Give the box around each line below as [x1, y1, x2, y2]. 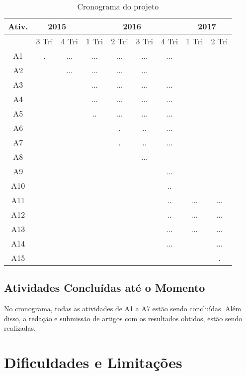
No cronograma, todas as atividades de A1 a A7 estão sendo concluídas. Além [4, 303, 242, 314]
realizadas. [4, 323, 36, 333]
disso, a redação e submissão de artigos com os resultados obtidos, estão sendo [4, 313, 243, 323]
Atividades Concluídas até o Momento [4, 280, 205, 295]
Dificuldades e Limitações [4, 352, 182, 373]
